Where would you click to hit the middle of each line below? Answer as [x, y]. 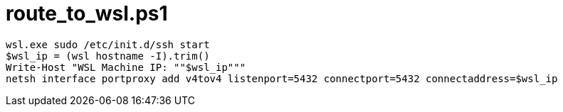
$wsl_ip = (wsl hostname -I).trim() [108, 56]
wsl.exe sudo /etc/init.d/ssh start [108, 44]
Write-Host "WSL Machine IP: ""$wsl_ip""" [126, 67]
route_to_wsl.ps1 [87, 13]
